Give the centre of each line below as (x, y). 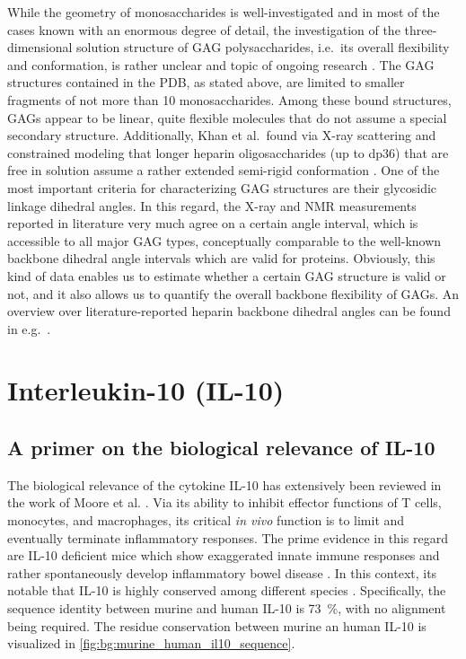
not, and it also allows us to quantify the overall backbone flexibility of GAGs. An (233, 293)
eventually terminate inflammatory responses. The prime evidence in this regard (228, 537)
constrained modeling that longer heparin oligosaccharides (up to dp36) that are (228, 152)
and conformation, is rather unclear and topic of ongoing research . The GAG (221, 64)
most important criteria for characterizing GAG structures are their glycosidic (222, 187)
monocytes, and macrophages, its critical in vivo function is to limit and (206, 520)
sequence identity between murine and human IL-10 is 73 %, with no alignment (227, 608)
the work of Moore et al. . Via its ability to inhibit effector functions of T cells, (224, 502)
